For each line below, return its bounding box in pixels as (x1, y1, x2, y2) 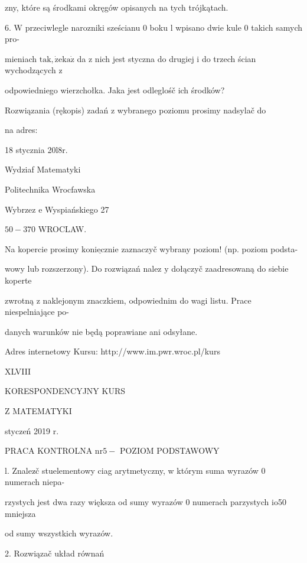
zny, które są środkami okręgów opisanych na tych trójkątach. (5, 1, 228, 13)
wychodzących (5, 64, 56, 76)
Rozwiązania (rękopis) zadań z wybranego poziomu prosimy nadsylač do (5, 103, 266, 116)
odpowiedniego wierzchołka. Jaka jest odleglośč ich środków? (5, 83, 225, 96)
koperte (5, 274, 32, 286)
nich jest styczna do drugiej (94, 52, 194, 64)
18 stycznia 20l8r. (5, 143, 68, 155)
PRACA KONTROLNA (5, 444, 93, 457)
